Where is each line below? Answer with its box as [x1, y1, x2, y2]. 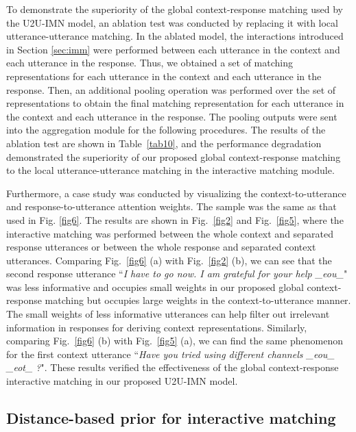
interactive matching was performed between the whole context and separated [6, 226, 334, 240]
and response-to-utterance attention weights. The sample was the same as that [6, 199, 337, 214]
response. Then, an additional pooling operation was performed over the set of [6, 82, 336, 97]
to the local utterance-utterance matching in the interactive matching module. [6, 163, 335, 177]
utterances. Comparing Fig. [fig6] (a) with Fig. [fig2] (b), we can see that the [6, 253, 332, 267]
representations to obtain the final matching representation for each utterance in [6, 96, 344, 110]
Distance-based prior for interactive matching [6, 407, 336, 429]
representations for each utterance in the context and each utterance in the [6, 68, 322, 83]
